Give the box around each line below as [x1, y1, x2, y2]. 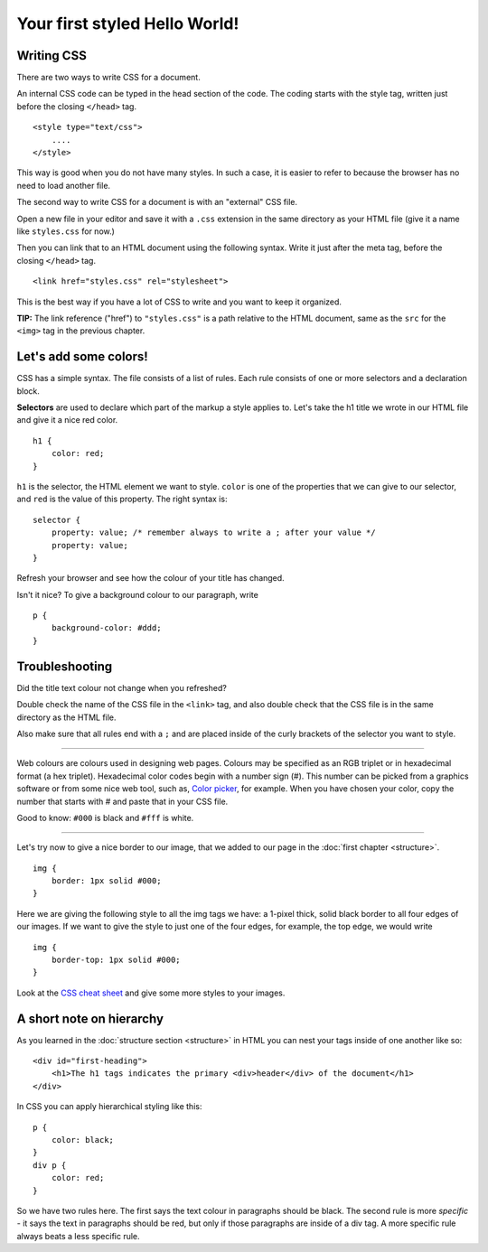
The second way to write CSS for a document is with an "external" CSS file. [16, 197, 298, 208]
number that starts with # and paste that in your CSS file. [16, 796, 229, 807]
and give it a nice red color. [16, 415, 118, 425]
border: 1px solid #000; [51, 876, 162, 886]
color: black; [51, 1135, 115, 1145]
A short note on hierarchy [16, 1011, 164, 1026]
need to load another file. [16, 180, 111, 191]
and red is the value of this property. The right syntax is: [16, 493, 228, 505]
